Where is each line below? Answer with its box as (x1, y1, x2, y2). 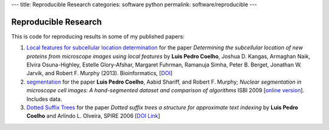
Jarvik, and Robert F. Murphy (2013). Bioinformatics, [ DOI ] (26, 70, 173, 77)
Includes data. (26, 95, 62, 103)
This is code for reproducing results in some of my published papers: (11, 32, 185, 40)
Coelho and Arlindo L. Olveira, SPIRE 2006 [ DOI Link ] (26, 112, 161, 120)
